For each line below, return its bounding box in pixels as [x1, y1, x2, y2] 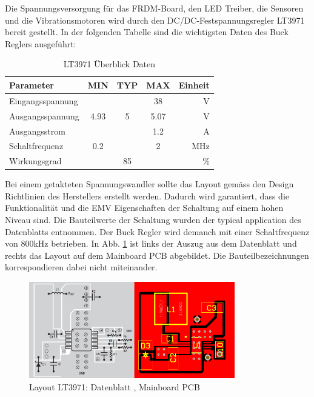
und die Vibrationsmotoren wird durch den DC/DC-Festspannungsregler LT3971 [5, 13, 305, 26]
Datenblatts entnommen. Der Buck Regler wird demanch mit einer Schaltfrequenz [5, 225, 310, 238]
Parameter [9, 78, 54, 91]
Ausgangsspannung [9, 109, 79, 122]
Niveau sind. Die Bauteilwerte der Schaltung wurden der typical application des [5, 213, 301, 226]
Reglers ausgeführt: [5, 37, 76, 50]
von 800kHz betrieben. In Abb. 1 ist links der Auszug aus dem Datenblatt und [5, 237, 297, 250]
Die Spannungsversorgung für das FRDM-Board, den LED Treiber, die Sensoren [5, 2, 304, 14]
